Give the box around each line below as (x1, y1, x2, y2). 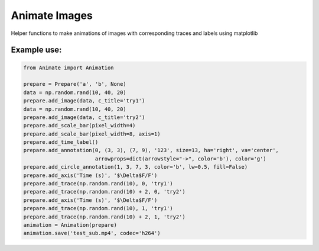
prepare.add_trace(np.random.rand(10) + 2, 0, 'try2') (23, 188, 185, 195)
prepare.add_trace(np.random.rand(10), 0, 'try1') (23, 181, 174, 187)
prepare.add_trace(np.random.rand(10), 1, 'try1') (23, 205, 174, 212)
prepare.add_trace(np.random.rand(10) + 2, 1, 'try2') (23, 213, 185, 220)
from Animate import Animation (23, 64, 115, 71)
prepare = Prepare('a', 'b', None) (23, 81, 126, 88)
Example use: (11, 45, 62, 55)
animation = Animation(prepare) (23, 221, 118, 228)
